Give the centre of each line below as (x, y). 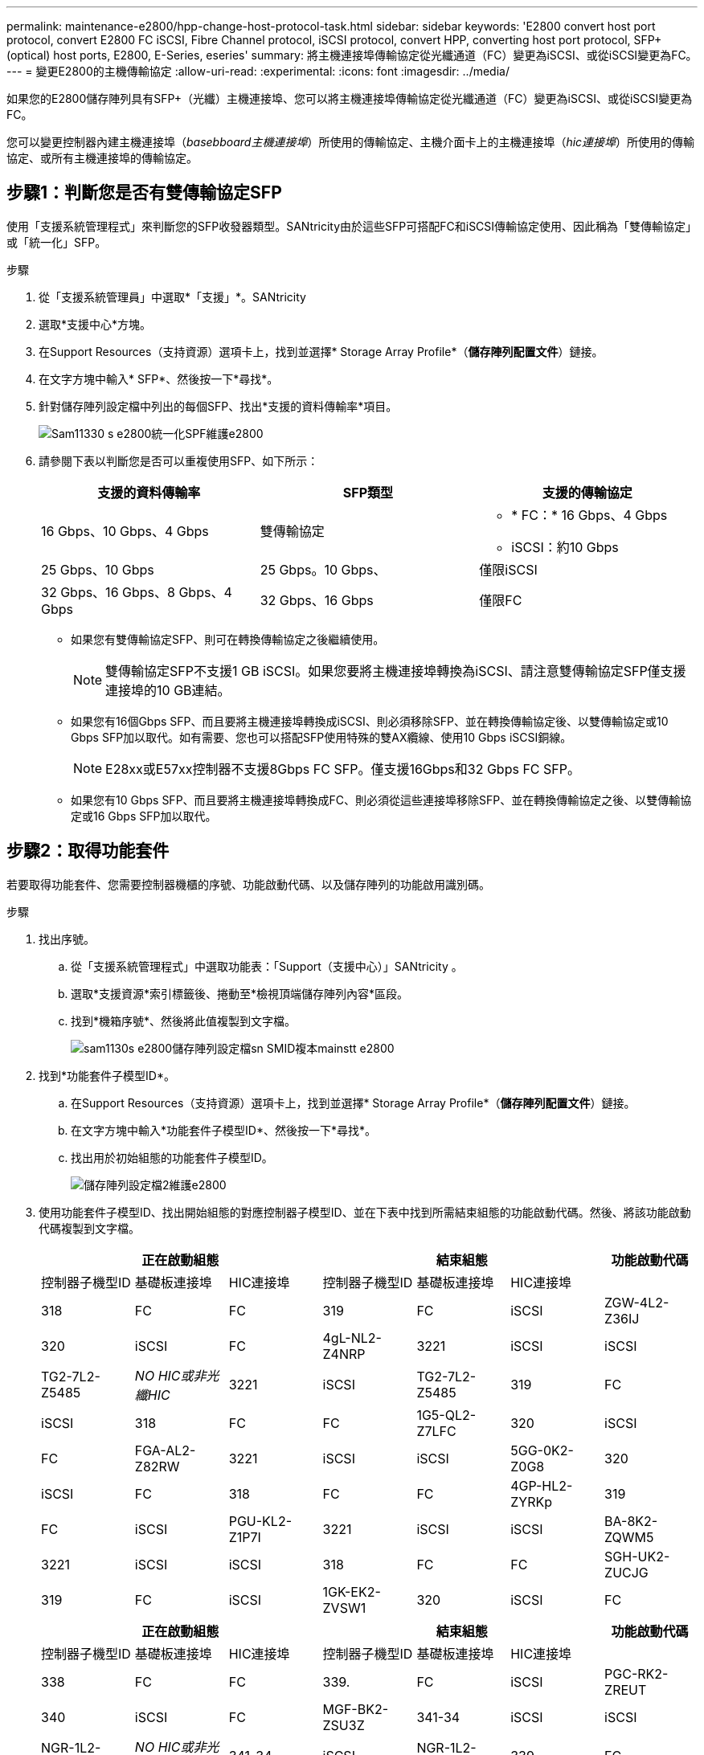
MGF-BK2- (356, 1709)
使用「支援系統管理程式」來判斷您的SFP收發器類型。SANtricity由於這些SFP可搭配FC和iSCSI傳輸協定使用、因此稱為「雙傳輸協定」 (352, 226)
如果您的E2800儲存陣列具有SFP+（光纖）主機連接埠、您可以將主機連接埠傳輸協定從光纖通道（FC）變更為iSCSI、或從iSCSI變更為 (350, 98)
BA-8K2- (631, 1521)
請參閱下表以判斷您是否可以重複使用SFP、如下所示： (179, 460)
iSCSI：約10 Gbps (565, 547)
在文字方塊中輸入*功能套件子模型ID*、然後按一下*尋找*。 (223, 1130)
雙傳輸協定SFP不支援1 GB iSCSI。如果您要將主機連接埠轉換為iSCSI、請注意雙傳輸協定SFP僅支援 (396, 671)
